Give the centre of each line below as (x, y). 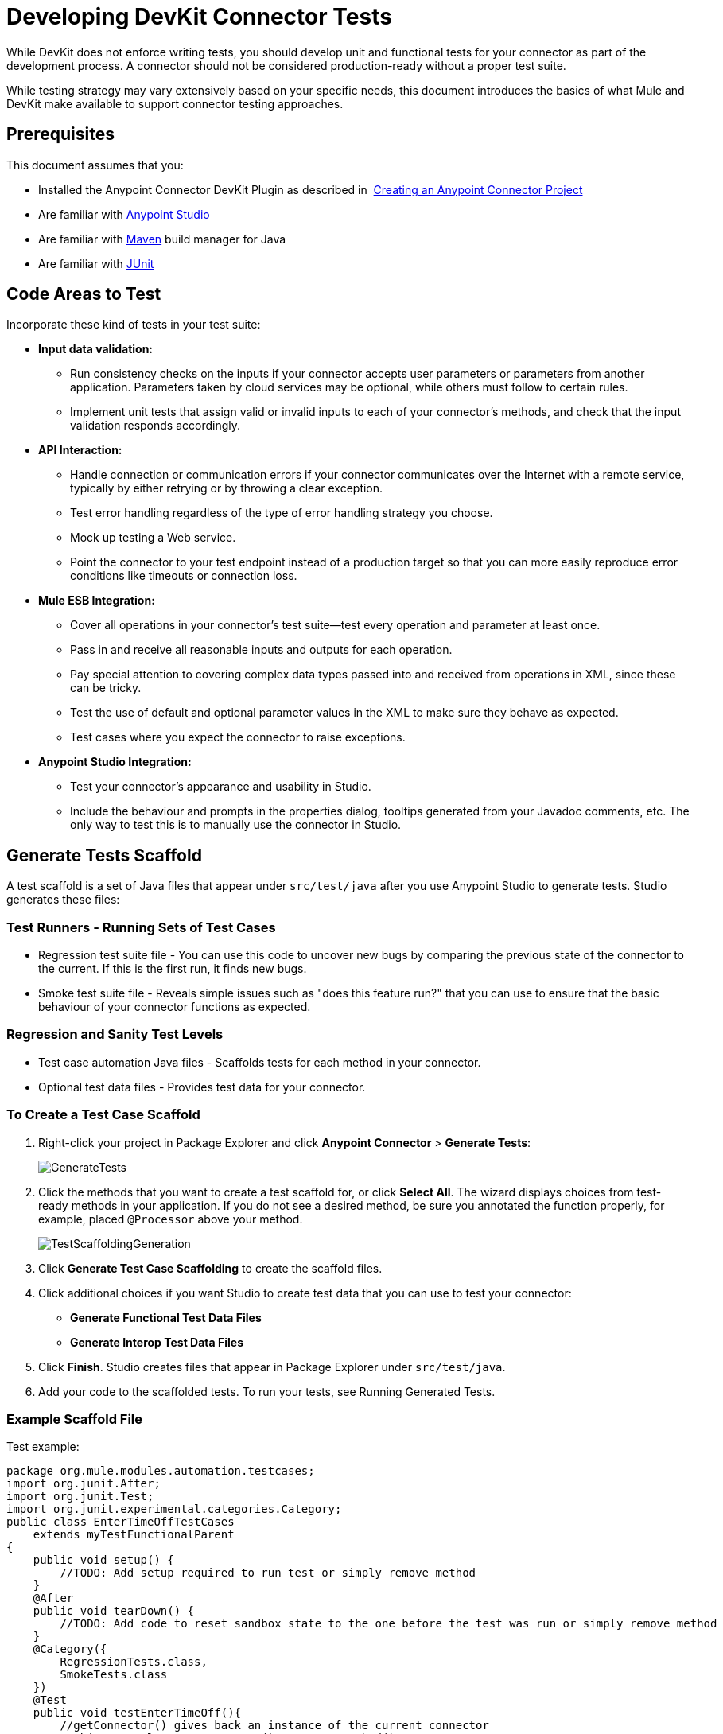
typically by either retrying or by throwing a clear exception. (227, 488)
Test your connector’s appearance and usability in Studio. (221, 787)
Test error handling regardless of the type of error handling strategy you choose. (282, 513)
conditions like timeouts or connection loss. (184, 576)
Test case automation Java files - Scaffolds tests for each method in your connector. (260, 1062)
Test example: (43, 1447)
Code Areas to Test (84, 294)
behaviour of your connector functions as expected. (175, 1007)
